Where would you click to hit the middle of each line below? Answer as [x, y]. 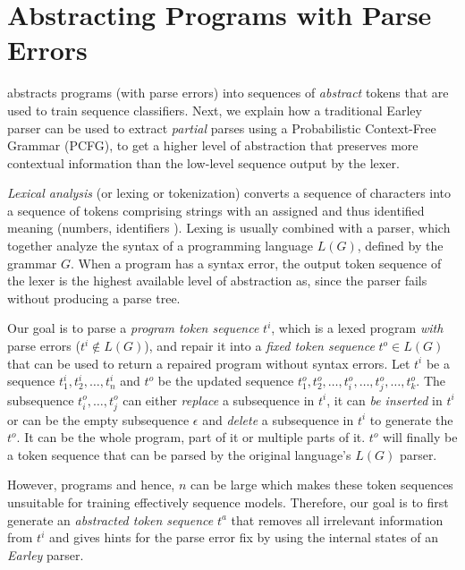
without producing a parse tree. [94, 298]
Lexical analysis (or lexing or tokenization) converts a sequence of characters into [229, 193]
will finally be [420, 437]
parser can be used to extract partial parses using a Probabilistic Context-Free [222, 128]
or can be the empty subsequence [98, 419]
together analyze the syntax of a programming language [161, 246]
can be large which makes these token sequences [321, 485]
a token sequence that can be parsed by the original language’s [179, 454]
